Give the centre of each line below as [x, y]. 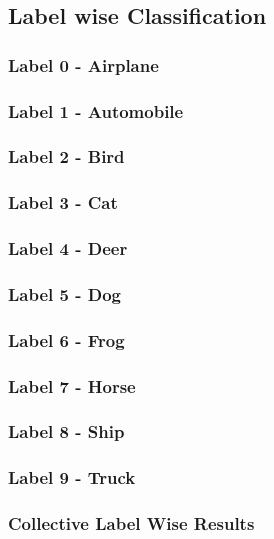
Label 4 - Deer [68, 248]
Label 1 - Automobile [96, 110]
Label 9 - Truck [72, 477]
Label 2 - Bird [66, 156]
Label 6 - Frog [66, 339]
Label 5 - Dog [64, 293]
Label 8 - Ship [66, 431]
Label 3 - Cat [63, 202]
